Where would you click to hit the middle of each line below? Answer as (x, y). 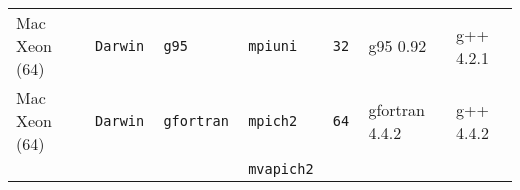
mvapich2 (281, 169)
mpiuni (273, 45)
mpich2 (273, 120)
